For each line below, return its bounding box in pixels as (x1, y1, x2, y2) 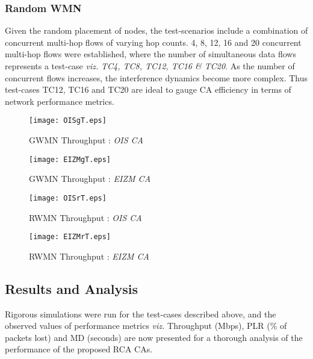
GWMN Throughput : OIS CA (29, 134, 144, 146)
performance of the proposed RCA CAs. (5, 343, 153, 355)
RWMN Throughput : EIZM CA (29, 249, 149, 262)
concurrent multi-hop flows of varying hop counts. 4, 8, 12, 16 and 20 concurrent (5, 36, 302, 48)
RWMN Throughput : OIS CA (29, 211, 142, 223)
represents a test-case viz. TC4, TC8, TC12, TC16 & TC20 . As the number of (5, 60, 295, 72)
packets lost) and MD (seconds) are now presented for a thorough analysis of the (5, 331, 303, 343)
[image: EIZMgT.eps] (29, 155, 111, 164)
